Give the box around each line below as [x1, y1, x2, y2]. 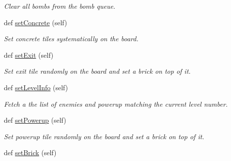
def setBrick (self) [4, 147, 57, 158]
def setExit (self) [4, 49, 54, 60]
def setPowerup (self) [4, 115, 66, 125]
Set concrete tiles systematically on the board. [4, 33, 139, 44]
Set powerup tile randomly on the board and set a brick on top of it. [4, 131, 204, 141]
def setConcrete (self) [4, 17, 67, 27]
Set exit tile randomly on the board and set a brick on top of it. [4, 66, 191, 76]
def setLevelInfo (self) [4, 82, 68, 92]
